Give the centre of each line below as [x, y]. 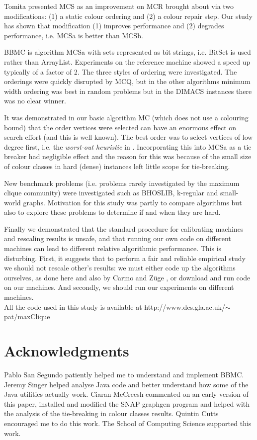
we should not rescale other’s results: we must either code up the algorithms [120, 268]
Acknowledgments [67, 351]
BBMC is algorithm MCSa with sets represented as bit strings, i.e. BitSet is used [128, 52]
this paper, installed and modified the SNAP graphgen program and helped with [127, 403]
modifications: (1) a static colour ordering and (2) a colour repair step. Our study [128, 16]
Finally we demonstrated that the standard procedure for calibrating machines [124, 228]
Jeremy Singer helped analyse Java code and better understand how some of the [126, 384]
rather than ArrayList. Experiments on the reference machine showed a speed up [127, 61]
